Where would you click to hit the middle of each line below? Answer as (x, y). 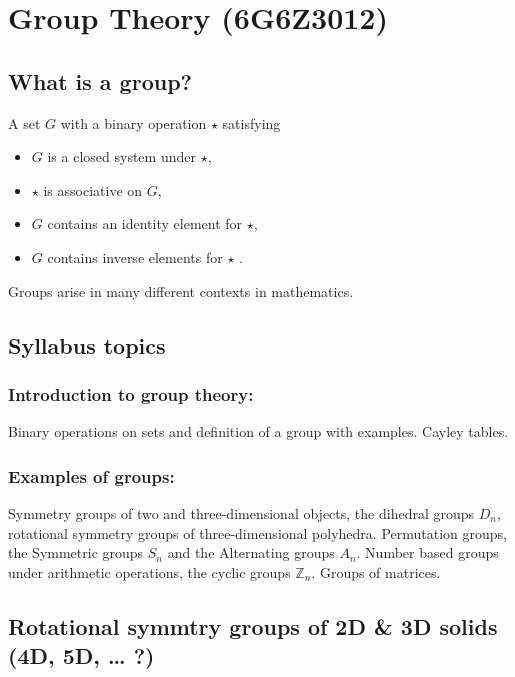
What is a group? (100, 80)
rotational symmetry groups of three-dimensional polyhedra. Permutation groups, (257, 532)
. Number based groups (427, 552)
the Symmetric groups (76, 552)
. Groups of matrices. (376, 571)
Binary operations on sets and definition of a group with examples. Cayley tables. (258, 431)
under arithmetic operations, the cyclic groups (149, 571)
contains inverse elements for (135, 256)
